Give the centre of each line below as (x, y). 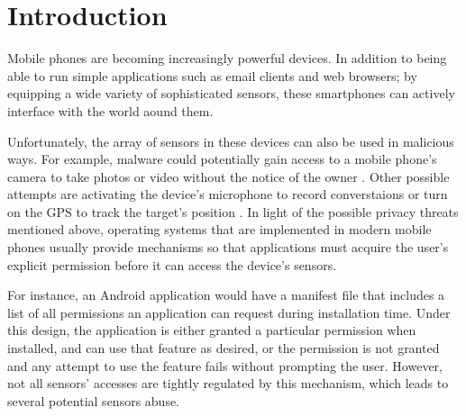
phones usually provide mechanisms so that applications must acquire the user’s (228, 247)
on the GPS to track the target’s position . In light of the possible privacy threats (233, 211)
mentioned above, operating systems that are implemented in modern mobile (219, 229)
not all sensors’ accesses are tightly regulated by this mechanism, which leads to (228, 383)
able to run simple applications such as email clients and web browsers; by (212, 75)
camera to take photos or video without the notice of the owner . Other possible (228, 176)
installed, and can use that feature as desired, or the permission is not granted (224, 348)
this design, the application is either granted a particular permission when (212, 330)
